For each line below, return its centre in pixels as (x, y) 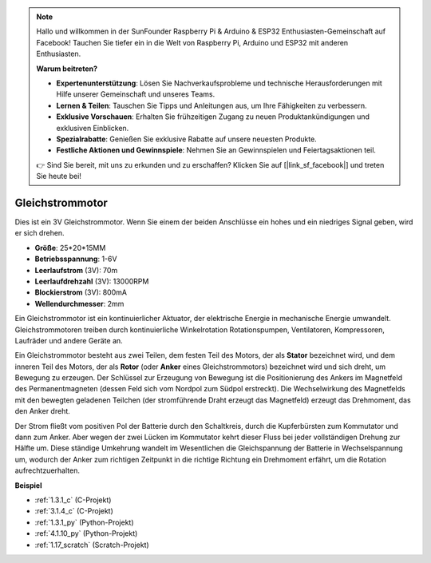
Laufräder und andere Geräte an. (69, 340)
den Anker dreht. (43, 411)
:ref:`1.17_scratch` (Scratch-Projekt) (92, 545)
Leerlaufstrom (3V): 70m (76, 270)
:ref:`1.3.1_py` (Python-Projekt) (85, 522)
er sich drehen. (40, 233)
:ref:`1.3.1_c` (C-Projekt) (73, 500)
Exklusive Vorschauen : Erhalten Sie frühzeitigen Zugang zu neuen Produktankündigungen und (213, 117)
